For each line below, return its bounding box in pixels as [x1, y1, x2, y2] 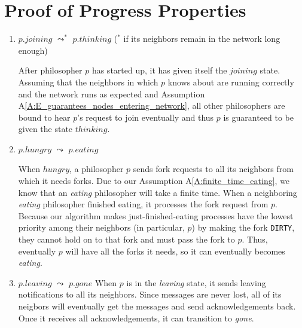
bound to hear [18, 111, 71, 123]
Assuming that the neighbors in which [18, 75, 158, 88]
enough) [18, 44, 48, 56]
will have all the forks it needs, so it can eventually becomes [65, 244, 285, 257]
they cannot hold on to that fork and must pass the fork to [18, 233, 235, 246]
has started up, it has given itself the [91, 64, 227, 76]
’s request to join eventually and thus [77, 111, 214, 123]
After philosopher [18, 64, 83, 76]
